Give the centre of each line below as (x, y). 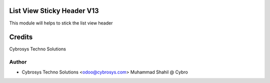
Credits (21, 37)
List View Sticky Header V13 (54, 11)
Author (18, 62)
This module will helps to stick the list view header (61, 23)
